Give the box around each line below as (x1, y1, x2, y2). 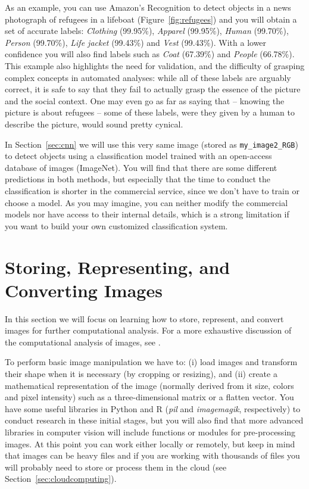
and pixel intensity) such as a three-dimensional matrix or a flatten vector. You (5, 391, 294, 403)
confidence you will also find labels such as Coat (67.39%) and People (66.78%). (5, 48, 295, 60)
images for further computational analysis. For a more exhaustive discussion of (5, 324, 292, 337)
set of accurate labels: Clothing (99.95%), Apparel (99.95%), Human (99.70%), (5, 24, 289, 37)
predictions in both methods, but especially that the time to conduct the (5, 173, 270, 185)
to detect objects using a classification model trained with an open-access (5, 149, 272, 162)
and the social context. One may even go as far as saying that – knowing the (5, 94, 285, 107)
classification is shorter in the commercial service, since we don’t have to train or (5, 184, 299, 197)
